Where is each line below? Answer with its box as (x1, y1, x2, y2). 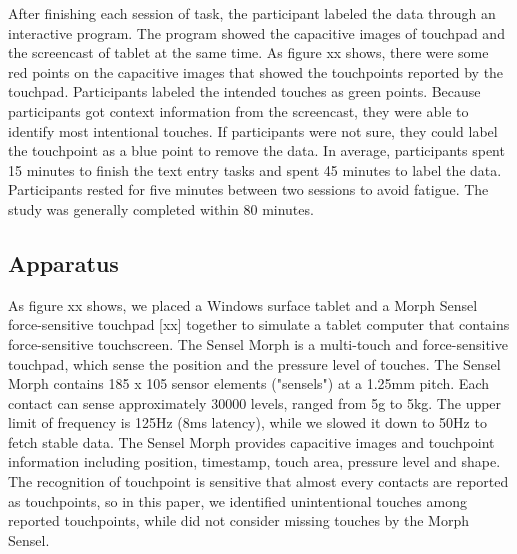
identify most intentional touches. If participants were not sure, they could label (8, 120, 498, 141)
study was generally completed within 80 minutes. (8, 198, 314, 219)
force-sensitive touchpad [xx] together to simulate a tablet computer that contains (8, 314, 510, 335)
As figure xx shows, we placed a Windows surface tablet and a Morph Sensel (8, 294, 478, 315)
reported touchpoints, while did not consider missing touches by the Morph (8, 510, 470, 531)
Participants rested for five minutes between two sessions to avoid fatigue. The (8, 179, 489, 200)
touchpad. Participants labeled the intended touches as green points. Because (8, 81, 481, 102)
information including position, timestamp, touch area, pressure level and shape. (8, 451, 501, 472)
